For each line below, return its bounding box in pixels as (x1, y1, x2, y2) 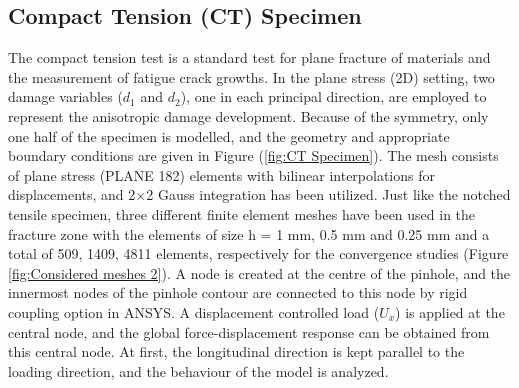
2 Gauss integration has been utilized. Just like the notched (146, 184, 511, 205)
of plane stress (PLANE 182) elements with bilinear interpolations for (8, 164, 435, 185)
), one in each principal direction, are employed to (180, 86, 487, 107)
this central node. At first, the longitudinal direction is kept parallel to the (8, 341, 465, 362)
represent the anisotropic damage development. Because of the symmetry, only (8, 105, 489, 126)
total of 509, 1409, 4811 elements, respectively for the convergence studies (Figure (8, 243, 509, 264)
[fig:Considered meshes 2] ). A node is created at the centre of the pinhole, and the (8, 262, 511, 283)
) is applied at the (395, 301, 505, 322)
